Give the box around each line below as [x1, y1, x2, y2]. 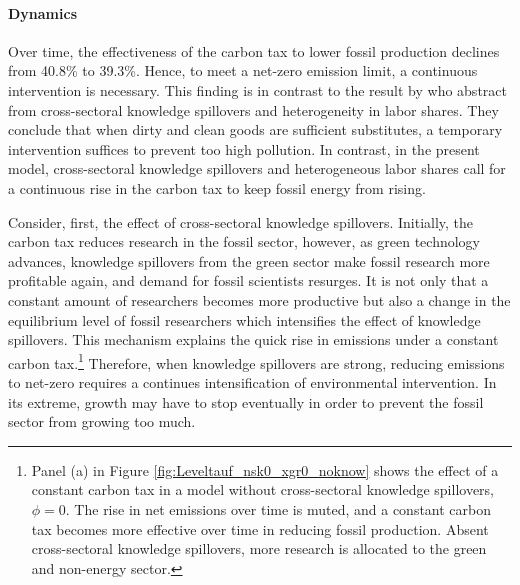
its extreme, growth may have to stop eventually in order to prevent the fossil [8, 391, 484, 412]
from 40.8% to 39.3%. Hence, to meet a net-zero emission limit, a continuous [8, 60, 478, 81]
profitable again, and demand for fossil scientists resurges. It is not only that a [8, 270, 489, 291]
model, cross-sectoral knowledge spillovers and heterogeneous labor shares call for [8, 158, 506, 179]
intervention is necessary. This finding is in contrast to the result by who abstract [8, 79, 507, 100]
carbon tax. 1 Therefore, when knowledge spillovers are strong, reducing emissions [8, 349, 505, 373]
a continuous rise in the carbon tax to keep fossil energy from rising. [8, 177, 426, 198]
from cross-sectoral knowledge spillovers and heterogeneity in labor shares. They [8, 99, 499, 120]
